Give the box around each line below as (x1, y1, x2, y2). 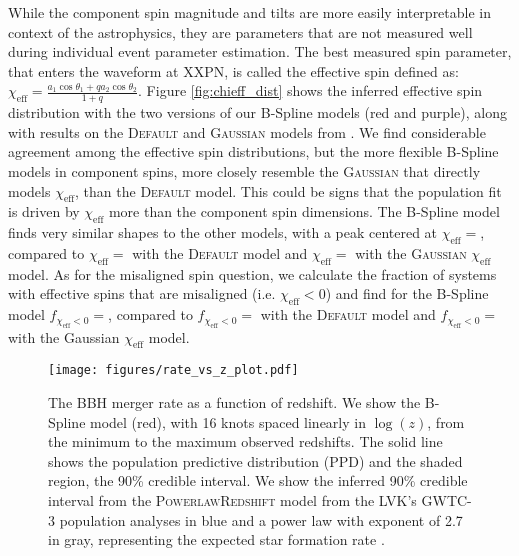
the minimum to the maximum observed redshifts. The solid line (48, 431, 443, 452)
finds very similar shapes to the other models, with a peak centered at (8, 222, 438, 243)
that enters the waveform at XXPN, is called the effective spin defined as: (8, 60, 459, 81)
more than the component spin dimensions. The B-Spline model (108, 201, 500, 222)
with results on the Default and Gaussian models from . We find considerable (8, 121, 486, 142)
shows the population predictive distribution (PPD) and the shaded (48, 450, 463, 471)
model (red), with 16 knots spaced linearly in (90, 411, 366, 432)
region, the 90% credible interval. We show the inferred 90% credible (48, 470, 468, 491)
